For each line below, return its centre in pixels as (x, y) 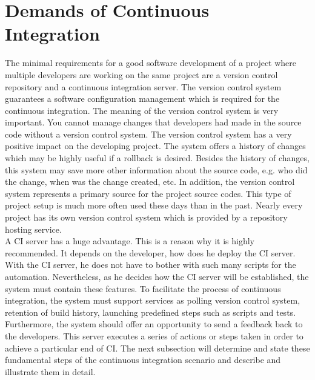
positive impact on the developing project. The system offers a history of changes (155, 146)
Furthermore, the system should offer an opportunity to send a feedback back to (154, 324)
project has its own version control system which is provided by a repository (146, 217)
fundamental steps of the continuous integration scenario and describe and (143, 360)
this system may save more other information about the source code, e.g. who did (156, 169)
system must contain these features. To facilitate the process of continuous (143, 288)
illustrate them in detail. (50, 371)
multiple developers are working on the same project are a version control (141, 74)
